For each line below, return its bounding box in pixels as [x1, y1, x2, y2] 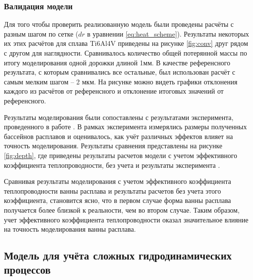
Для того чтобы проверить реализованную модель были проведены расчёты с [4, 19, 234, 29]
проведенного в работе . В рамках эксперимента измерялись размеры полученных [4, 121, 247, 132]
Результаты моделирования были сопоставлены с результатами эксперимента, [4, 112, 234, 122]
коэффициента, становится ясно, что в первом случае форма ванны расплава [4, 195, 231, 205]
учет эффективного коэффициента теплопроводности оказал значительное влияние [4, 214, 249, 224]
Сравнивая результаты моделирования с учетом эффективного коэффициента [4, 176, 231, 186]
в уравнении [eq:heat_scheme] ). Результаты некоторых [87, 28, 249, 39]
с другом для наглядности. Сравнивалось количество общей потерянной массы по [4, 48, 247, 58]
